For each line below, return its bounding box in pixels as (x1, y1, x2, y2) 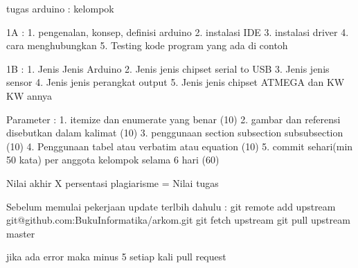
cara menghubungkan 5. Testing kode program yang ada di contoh (6, 38, 288, 53)
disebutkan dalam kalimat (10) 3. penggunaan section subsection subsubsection (6, 125, 343, 140)
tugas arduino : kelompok (6, 1, 114, 15)
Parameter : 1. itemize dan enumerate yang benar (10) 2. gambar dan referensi (6, 111, 341, 126)
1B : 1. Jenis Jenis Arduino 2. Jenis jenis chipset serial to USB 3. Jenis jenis (6, 61, 330, 75)
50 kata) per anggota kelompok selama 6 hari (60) (6, 152, 220, 167)
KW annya (6, 88, 53, 102)
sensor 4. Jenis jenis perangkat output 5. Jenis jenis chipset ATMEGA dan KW (6, 75, 345, 89)
